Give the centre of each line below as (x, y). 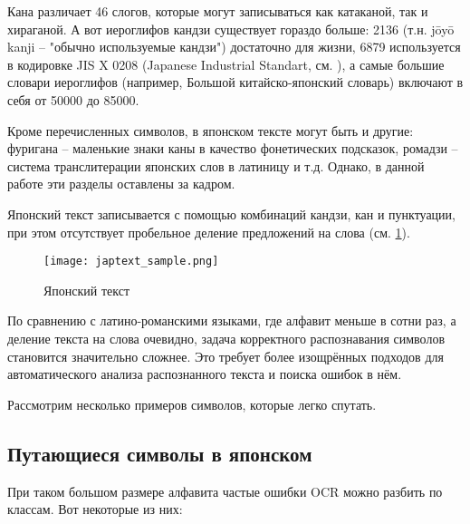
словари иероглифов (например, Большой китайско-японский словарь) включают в (235, 82)
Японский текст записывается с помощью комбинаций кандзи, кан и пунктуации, (231, 213)
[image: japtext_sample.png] (131, 262)
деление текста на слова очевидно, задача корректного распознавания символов (226, 338)
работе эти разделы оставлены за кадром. (121, 184)
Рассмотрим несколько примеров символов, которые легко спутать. (192, 404)
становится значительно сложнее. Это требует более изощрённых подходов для (225, 356)
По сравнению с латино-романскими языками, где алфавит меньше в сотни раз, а (232, 320)
